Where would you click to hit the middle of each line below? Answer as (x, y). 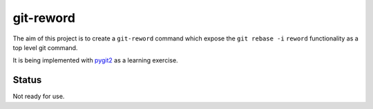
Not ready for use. (39, 97)
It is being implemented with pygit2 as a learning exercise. (96, 60)
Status (27, 80)
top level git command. (45, 47)
